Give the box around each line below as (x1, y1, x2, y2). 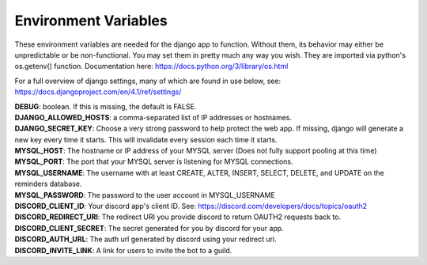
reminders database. (14, 179, 82, 189)
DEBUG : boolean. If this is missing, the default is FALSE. (14, 101, 197, 111)
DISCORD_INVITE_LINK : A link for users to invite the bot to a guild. (14, 245, 232, 255)
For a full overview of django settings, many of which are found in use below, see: (14, 76, 281, 85)
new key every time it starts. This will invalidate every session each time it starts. (14, 134, 278, 144)
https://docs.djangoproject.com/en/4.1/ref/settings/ (14, 87, 182, 97)
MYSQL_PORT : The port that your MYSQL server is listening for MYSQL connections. (14, 157, 293, 166)
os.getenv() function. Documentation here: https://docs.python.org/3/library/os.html (14, 62, 289, 71)
